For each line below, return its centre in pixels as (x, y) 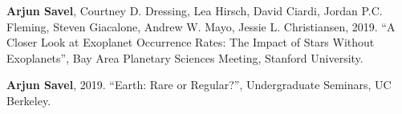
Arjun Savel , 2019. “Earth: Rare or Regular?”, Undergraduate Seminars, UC (199, 85)
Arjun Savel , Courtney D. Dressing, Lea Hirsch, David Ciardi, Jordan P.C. (195, 10)
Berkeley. (29, 100)
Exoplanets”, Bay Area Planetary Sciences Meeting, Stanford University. (185, 57)
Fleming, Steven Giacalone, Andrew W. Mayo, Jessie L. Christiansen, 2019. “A (201, 26)
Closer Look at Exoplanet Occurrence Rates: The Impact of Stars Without (191, 42)
